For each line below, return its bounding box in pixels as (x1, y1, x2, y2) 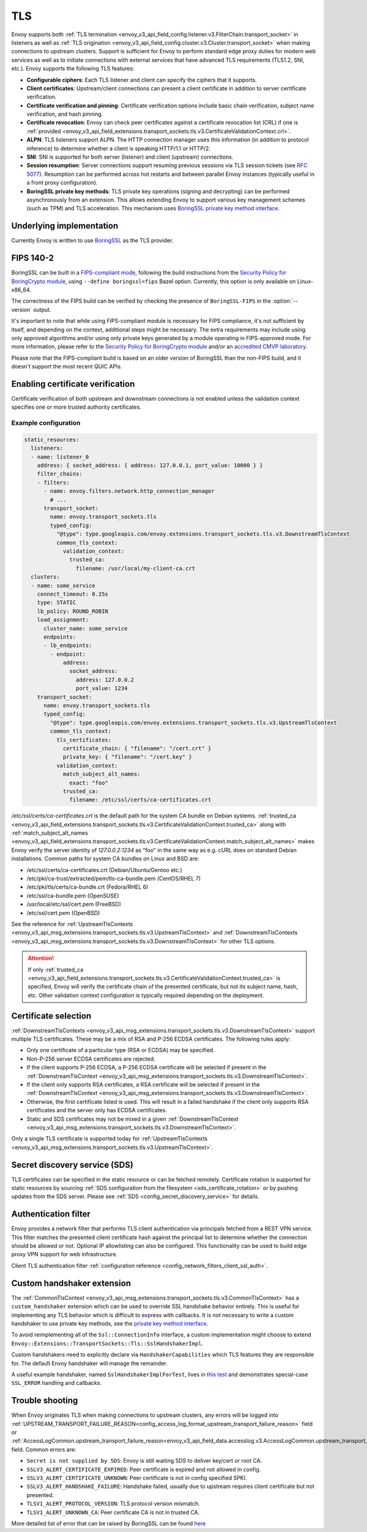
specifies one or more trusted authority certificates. (11, 403, 142, 411)
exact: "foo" (69, 779, 108, 786)
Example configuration (11, 419, 81, 427)
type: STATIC (37, 599, 76, 606)
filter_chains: (37, 471, 83, 477)
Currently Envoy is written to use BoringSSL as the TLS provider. (11, 237, 174, 245)
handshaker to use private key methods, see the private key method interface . (11, 1319, 209, 1327)
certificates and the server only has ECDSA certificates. (26, 1107, 168, 1114)
